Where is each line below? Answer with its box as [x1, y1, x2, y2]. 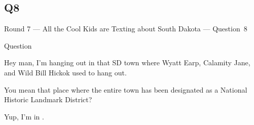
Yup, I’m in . [4, 111, 44, 121]
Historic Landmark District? [4, 94, 92, 105]
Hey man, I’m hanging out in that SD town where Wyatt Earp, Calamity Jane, [4, 57, 250, 68]
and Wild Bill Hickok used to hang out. [4, 67, 127, 77]
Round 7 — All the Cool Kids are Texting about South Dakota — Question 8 [4, 23, 247, 34]
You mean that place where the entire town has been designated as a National [4, 84, 247, 95]
